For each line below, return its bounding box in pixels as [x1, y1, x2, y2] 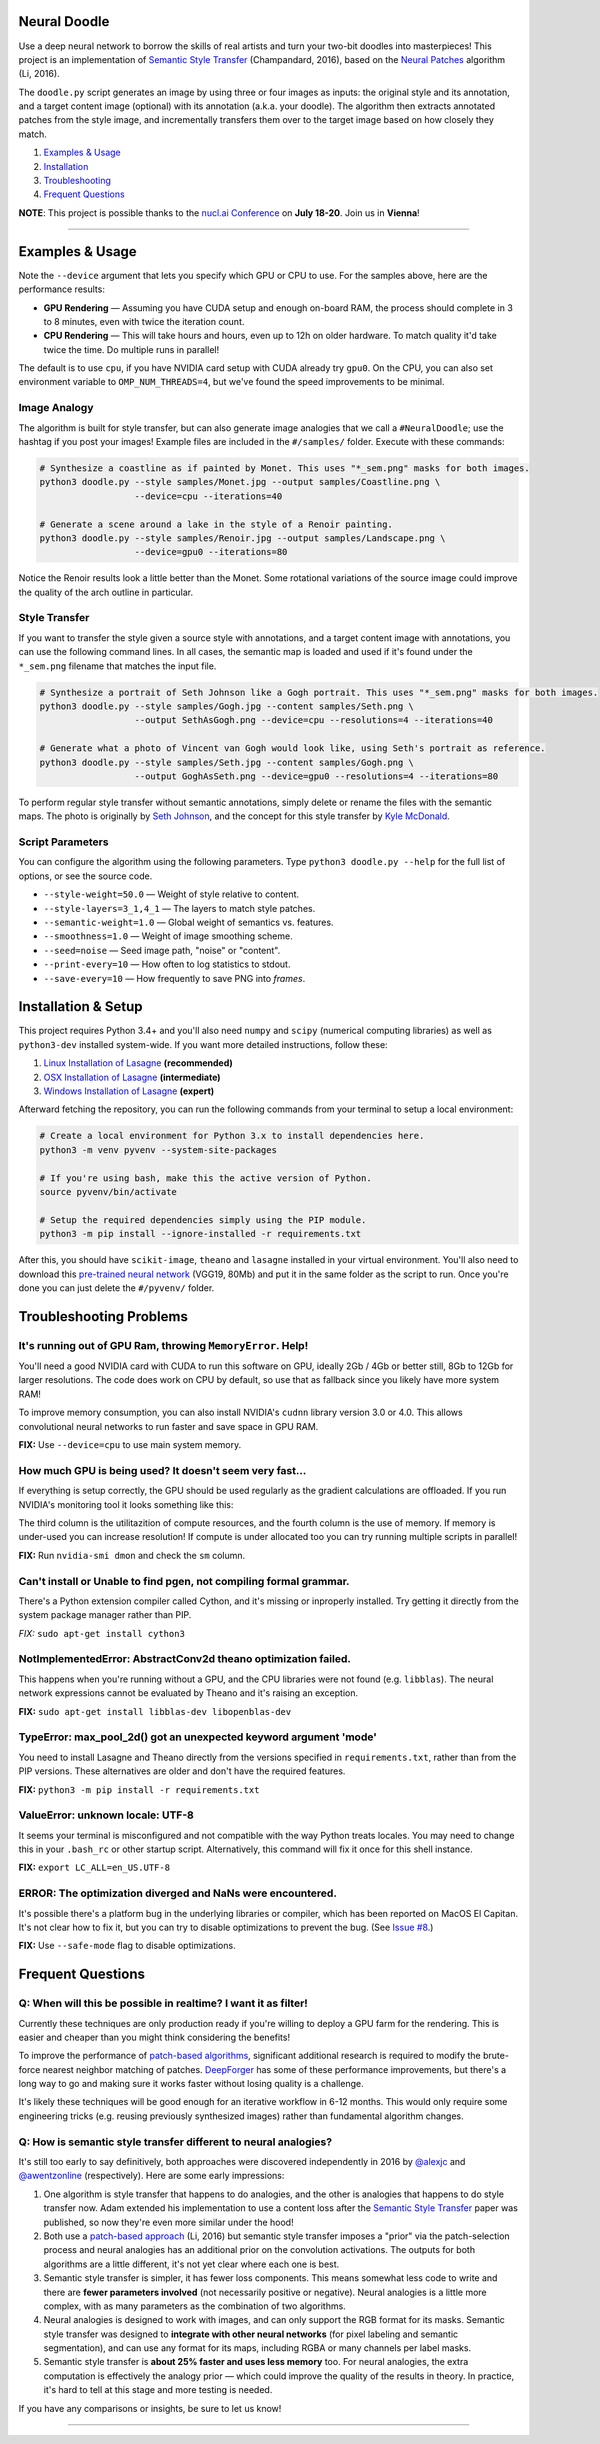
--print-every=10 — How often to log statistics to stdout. [43, 958, 291, 970]
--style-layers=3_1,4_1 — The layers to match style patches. [43, 902, 316, 914]
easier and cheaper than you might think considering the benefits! [18, 2031, 290, 2043]
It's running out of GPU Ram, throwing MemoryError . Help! [18, 1338, 309, 1352]
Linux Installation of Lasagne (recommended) [43, 1057, 234, 1069]
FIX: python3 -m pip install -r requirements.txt [18, 1783, 260, 1795]
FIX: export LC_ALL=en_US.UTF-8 [18, 1861, 170, 1874]
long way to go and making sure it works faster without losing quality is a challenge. [18, 2078, 364, 2090]
